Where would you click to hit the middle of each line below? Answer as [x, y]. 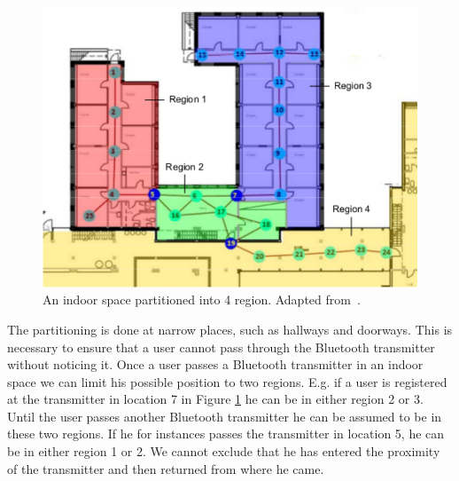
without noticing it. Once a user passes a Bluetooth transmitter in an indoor [215, 364]
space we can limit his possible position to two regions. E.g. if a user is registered [227, 381]
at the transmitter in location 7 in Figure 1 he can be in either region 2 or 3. [215, 399]
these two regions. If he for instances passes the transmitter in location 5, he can [226, 434]
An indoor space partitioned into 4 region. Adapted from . [202, 300]
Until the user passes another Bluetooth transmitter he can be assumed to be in [225, 416]
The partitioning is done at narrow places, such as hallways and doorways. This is [230, 329]
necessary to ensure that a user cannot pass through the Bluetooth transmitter [221, 347]
